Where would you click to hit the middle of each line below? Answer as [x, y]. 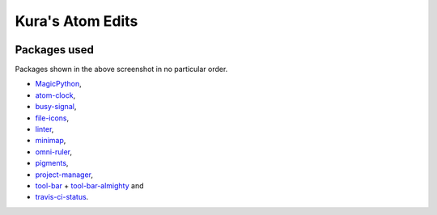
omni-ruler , [54, 152]
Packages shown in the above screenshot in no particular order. [121, 70]
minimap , [51, 141]
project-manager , [64, 175]
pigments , [52, 163]
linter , [45, 129]
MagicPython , [59, 84]
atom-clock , [55, 95]
